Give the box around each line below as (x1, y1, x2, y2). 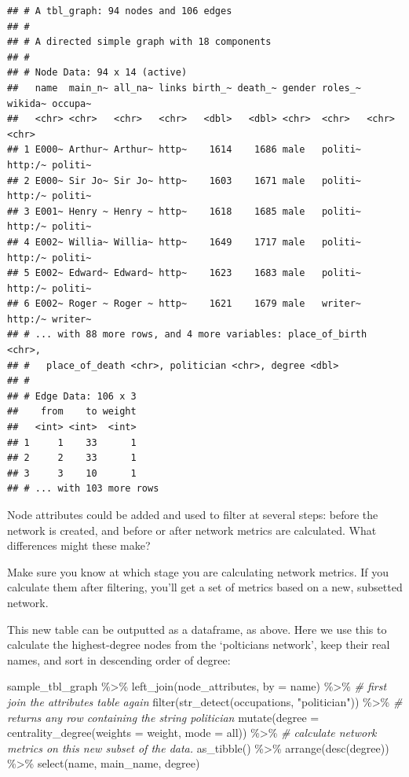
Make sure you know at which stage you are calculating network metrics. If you (7, 563, 389, 580)
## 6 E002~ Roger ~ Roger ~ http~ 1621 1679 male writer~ (7, 298, 362, 310)
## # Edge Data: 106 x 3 (7, 390, 137, 402)
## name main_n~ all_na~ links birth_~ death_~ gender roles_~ (7, 82, 362, 94)
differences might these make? (7, 537, 151, 554)
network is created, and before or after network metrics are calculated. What (7, 521, 377, 538)
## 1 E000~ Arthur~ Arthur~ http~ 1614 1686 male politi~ (7, 144, 362, 156)
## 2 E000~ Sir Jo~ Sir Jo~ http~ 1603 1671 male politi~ (7, 175, 362, 186)
